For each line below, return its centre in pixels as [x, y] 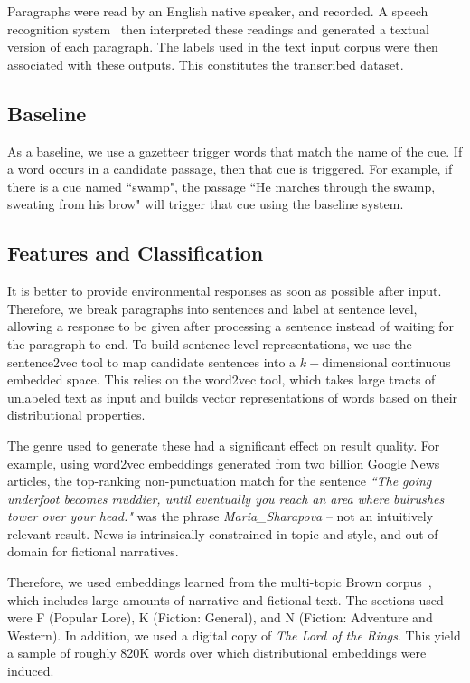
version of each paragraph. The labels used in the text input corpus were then [223, 47]
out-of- [424, 533]
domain [28, 551]
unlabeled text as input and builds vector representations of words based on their [233, 397]
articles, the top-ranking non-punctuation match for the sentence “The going [220, 481]
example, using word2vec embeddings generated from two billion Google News [224, 463]
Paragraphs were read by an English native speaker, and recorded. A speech [218, 11]
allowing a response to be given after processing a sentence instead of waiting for [231, 326]
